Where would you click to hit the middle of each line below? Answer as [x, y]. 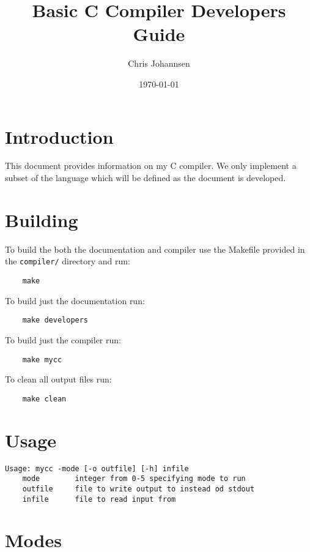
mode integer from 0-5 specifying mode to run [134, 479]
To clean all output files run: [58, 379]
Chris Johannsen [159, 63]
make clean [44, 399]
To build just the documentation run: [75, 300]
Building [42, 219]
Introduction [59, 136]
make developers [55, 320]
